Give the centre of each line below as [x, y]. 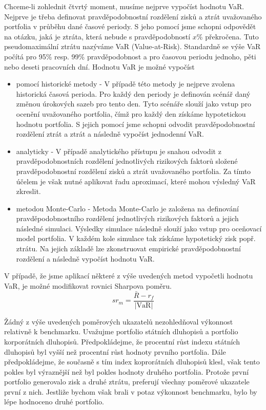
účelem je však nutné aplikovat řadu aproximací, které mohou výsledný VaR [136, 181]
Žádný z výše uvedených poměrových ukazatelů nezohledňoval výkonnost [119, 321]
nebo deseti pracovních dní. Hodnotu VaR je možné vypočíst [99, 66]
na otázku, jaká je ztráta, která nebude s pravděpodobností [97, 36]
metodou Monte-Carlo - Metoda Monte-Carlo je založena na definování [127, 208]
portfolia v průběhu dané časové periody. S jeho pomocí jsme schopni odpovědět [130, 26]
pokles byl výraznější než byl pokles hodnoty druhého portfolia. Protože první [127, 371]
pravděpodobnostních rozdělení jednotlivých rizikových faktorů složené [127, 161]
